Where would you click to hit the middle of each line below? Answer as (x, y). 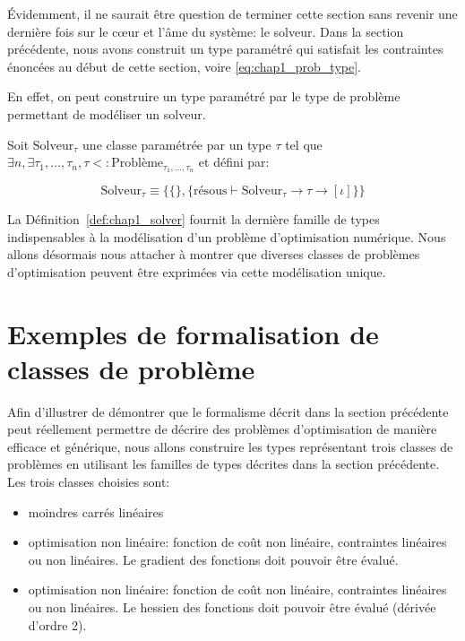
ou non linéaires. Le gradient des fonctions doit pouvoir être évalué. (213, 559)
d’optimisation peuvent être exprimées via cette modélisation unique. (197, 271)
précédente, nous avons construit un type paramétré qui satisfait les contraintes (225, 49)
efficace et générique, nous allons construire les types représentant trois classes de (230, 446)
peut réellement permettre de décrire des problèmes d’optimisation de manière (222, 429)
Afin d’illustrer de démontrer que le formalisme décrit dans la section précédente (228, 411)
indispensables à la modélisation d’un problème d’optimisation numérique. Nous (227, 236)
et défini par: (234, 162)
